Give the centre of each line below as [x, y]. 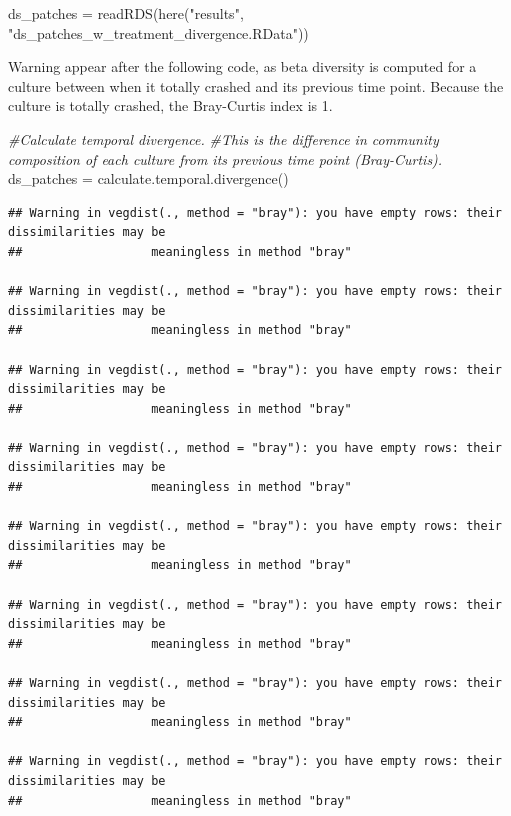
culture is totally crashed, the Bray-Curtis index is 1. [170, 105]
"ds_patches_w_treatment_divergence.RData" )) [158, 32]
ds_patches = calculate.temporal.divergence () [148, 178]
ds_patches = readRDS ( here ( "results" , [126, 13]
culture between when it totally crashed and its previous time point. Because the [256, 85]
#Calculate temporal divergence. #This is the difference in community [223, 138]
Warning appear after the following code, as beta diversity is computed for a [242, 66]
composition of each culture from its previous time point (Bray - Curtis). [225, 158]
